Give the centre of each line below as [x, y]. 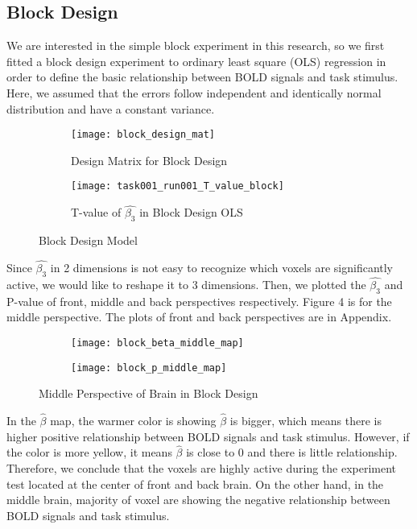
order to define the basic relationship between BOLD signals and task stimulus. [202, 77]
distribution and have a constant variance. [111, 108]
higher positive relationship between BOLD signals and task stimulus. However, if [208, 436]
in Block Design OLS [191, 212]
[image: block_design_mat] [143, 135]
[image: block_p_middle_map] [149, 368]
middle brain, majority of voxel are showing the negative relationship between [198, 500]
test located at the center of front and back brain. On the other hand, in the [195, 484]
